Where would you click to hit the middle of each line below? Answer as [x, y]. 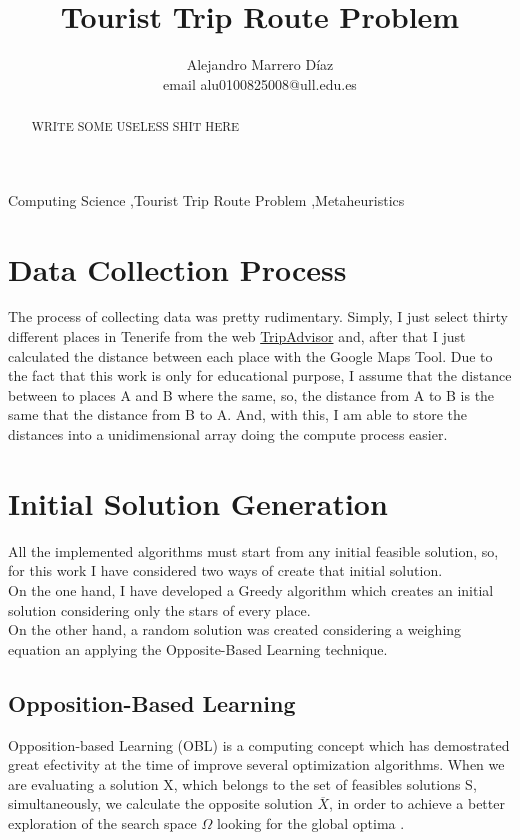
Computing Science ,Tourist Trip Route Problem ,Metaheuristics [206, 199]
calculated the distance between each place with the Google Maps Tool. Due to [250, 355]
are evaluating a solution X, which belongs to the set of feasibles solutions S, [242, 783]
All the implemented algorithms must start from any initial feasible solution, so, [253, 550]
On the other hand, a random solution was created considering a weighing [235, 629]
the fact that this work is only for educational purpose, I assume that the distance [260, 375]
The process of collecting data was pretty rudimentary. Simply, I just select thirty [258, 316]
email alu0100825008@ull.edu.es [260, 83]
